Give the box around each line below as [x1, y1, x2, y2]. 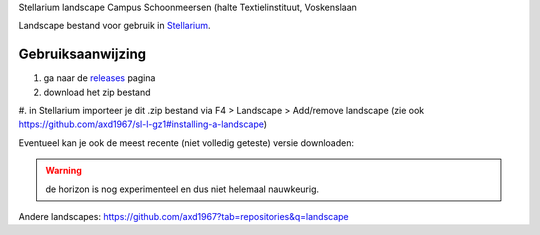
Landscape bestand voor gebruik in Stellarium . [18, 20, 211, 32]
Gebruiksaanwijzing [18, 46, 147, 63]
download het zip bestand [43, 86, 151, 98]
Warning [45, 165, 82, 177]
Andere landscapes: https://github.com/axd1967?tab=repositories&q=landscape [18, 211, 349, 223]
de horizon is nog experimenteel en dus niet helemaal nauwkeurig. [45, 183, 320, 195]
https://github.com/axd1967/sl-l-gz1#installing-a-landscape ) [18, 118, 268, 130]
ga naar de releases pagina [43, 72, 156, 84]
